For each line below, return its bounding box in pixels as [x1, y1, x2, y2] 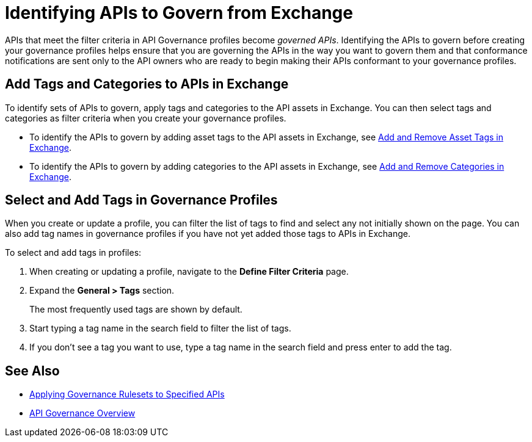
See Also [5, 363, 60, 379]
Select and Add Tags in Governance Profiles [5, 192, 278, 208]
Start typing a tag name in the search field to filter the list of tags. [29, 323, 291, 334]
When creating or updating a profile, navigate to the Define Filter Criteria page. [29, 266, 349, 277]
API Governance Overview [29, 408, 136, 419]
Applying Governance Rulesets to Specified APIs [29, 389, 225, 400]
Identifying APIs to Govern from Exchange [5, 2, 353, 23]
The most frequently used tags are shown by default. [29, 304, 242, 315]
